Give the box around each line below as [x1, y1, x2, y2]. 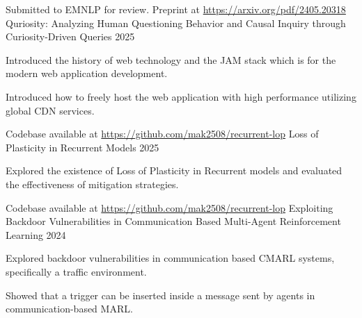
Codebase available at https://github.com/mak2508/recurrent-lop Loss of [6, 126, 319, 141]
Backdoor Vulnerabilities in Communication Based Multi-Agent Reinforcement [6, 214, 341, 228]
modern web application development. [6, 66, 168, 81]
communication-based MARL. [6, 301, 133, 316]
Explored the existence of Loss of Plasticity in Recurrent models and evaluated [6, 163, 343, 178]
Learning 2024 [6, 227, 66, 242]
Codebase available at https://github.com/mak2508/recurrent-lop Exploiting [6, 200, 333, 215]
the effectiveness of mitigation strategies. [6, 176, 179, 191]
